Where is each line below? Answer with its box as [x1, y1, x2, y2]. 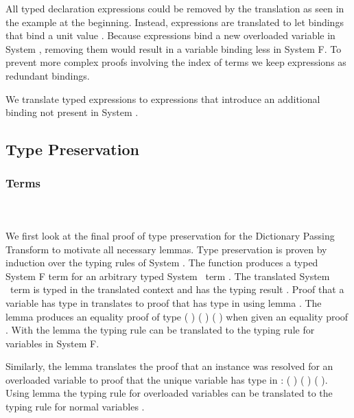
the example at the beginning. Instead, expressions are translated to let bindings [5, 14, 344, 29]
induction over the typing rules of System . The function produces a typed [5, 255, 318, 270]
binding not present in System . [5, 105, 139, 119]
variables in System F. [5, 336, 99, 350]
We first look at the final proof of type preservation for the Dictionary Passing [5, 228, 335, 242]
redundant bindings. [5, 68, 90, 82]
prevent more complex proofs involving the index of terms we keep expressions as [5, 55, 346, 69]
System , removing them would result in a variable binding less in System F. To [5, 41, 342, 56]
